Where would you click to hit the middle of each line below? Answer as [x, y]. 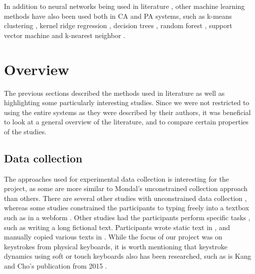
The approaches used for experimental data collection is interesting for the [116, 178]
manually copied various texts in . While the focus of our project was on [113, 237]
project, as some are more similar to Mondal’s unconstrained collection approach [126, 188]
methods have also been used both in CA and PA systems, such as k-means [118, 16]
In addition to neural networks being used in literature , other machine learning [125, 6]
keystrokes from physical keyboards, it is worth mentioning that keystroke [116, 246]
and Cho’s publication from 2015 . [55, 266]
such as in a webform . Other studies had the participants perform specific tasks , [127, 217]
